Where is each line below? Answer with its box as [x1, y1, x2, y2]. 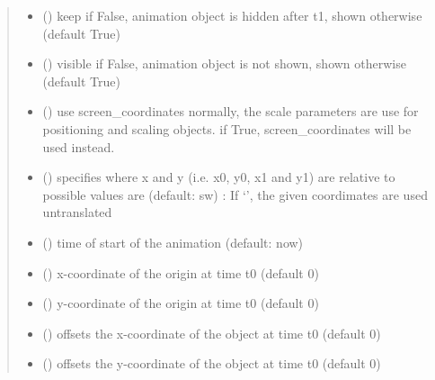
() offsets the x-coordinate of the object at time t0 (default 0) [42, 323, 381, 342]
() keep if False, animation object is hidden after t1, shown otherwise [42, 6, 422, 24]
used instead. [42, 137, 115, 156]
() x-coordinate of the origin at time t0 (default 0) [42, 263, 319, 282]
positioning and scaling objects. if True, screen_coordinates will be [42, 119, 412, 138]
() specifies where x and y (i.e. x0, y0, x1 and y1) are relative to [42, 167, 395, 186]
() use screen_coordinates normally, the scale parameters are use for [42, 102, 419, 121]
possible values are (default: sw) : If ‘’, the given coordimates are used [42, 185, 428, 204]
